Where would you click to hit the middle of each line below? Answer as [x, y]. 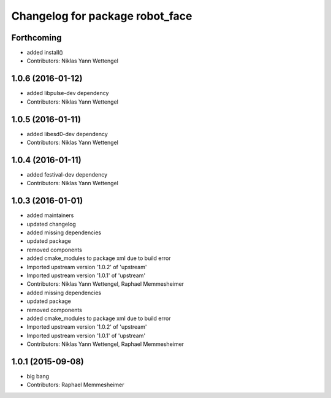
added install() [45, 53]
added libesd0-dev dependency [67, 134]
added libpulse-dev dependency [68, 93]
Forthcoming [36, 38]
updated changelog [51, 224]
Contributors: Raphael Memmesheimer [76, 385]
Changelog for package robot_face [102, 16]
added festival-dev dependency [67, 174]
